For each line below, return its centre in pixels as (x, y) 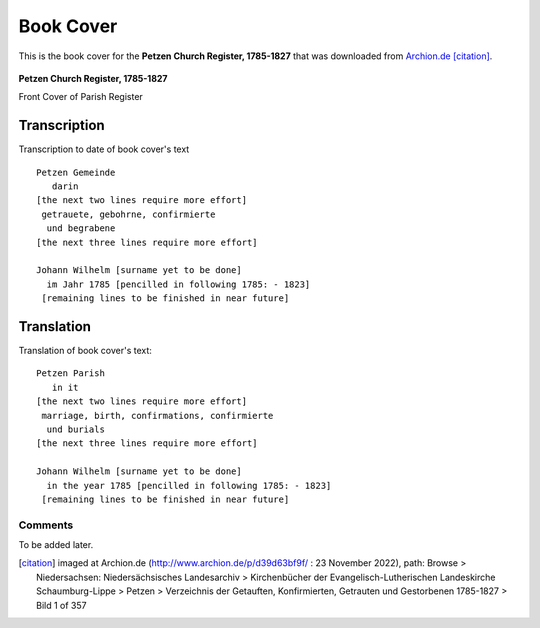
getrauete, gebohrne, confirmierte (128, 214)
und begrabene (81, 228)
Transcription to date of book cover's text (104, 149)
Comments (46, 525)
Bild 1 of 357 (61, 605)
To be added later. (56, 545)
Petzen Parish (70, 373)
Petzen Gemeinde (76, 172)
